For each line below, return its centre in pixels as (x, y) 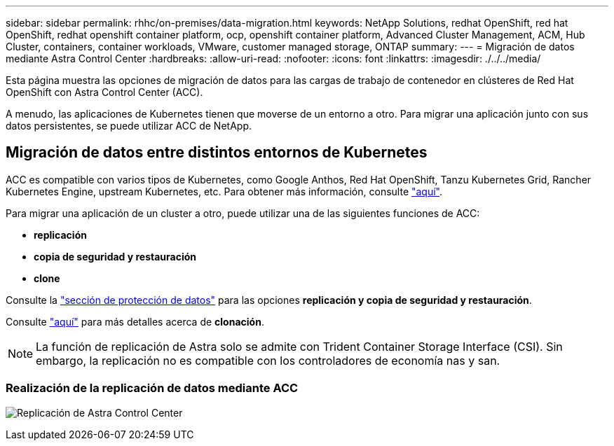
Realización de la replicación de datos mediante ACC (152, 388)
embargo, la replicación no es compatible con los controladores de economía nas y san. (268, 360)
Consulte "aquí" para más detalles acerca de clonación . (135, 321)
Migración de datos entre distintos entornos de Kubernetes (217, 153)
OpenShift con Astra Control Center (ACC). (104, 92)
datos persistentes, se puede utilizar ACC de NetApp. (129, 126)
